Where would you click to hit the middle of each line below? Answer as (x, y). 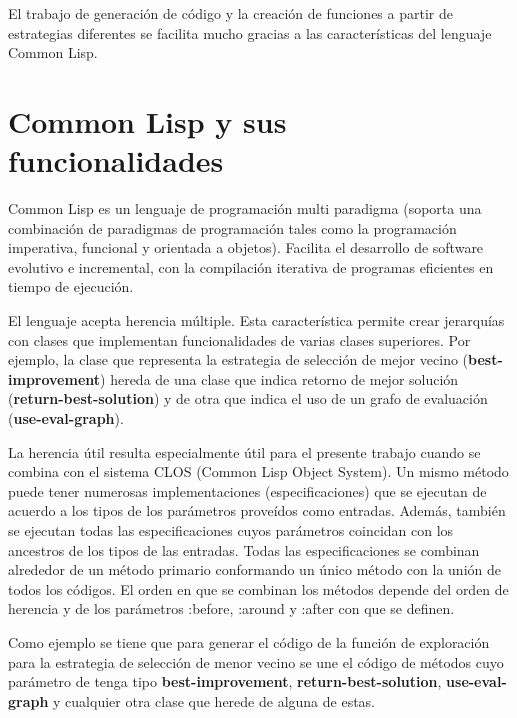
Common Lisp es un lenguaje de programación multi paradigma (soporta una (245, 208)
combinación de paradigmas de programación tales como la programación (232, 227)
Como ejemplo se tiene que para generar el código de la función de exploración (249, 641)
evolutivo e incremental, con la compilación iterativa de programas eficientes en (251, 266)
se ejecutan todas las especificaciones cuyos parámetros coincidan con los (231, 530)
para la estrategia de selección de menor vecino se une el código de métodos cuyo (256, 661)
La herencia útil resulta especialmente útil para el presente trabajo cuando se (244, 451)
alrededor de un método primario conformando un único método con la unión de (254, 569)
